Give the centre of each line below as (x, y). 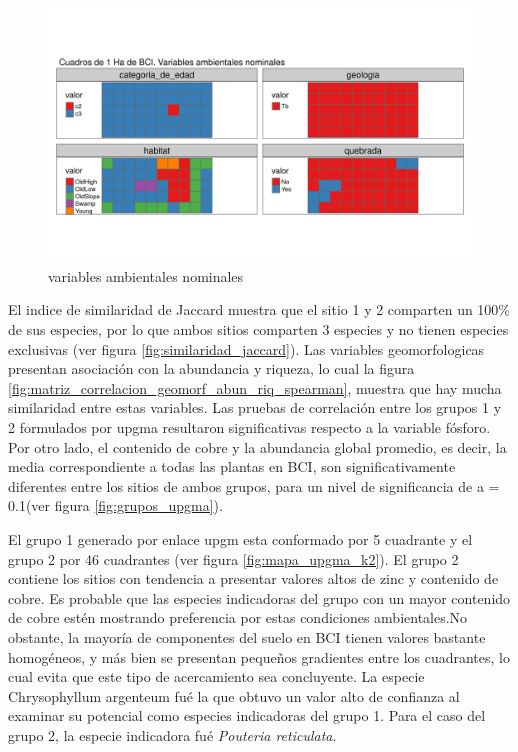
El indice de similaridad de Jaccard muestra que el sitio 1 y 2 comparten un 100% (259, 309)
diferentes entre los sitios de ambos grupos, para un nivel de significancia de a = (254, 485)
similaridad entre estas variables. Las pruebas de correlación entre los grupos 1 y (255, 407)
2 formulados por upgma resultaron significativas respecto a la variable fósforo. (249, 426)
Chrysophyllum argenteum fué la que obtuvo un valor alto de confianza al (234, 695)
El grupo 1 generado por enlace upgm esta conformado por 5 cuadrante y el (240, 538)
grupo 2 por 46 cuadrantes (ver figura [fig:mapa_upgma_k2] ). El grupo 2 (233, 558)
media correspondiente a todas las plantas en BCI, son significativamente (232, 466)
